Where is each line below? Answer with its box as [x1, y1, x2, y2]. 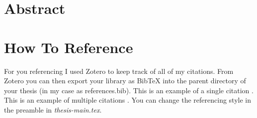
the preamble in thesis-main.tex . [4, 104, 102, 115]
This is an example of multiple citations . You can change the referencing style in [4, 95, 251, 105]
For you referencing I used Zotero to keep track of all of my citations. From [4, 65, 234, 76]
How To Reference [4, 37, 133, 57]
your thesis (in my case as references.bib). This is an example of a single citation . [4, 85, 254, 95]
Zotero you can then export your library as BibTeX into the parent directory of [4, 75, 246, 86]
